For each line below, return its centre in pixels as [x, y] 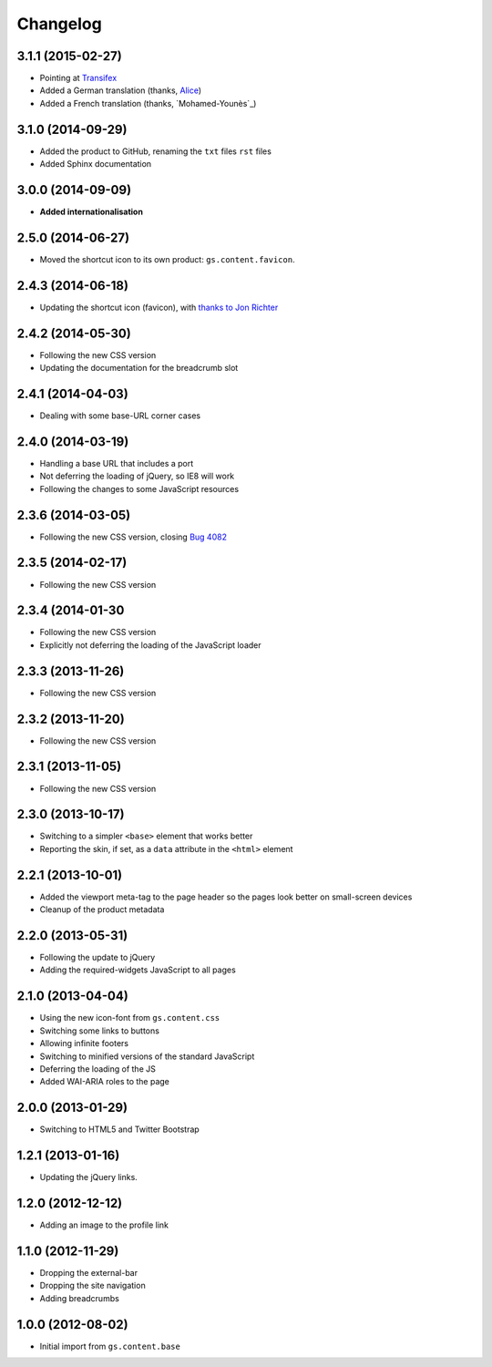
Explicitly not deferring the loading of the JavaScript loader [150, 645]
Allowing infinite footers [84, 1043]
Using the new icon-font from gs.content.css [130, 1018]
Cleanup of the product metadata [102, 910]
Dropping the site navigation [92, 1286]
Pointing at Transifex [78, 78]
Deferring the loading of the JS [98, 1069]
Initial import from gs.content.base [110, 1346]
